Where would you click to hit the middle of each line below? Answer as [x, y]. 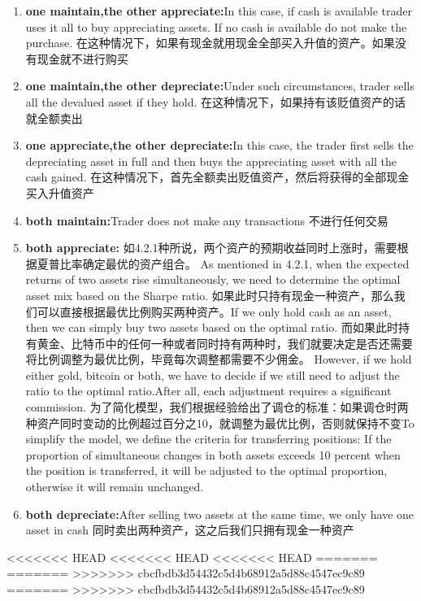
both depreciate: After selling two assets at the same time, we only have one [220, 514]
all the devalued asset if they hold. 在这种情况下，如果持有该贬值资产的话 [216, 101]
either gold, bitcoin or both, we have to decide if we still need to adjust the [213, 375]
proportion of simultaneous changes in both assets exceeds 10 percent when [213, 454]
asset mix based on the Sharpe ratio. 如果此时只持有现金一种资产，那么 [210, 295]
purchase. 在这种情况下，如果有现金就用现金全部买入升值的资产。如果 [210, 43]
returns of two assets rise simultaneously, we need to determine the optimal [213, 279]
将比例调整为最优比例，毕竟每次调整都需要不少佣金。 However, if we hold [219, 359]
